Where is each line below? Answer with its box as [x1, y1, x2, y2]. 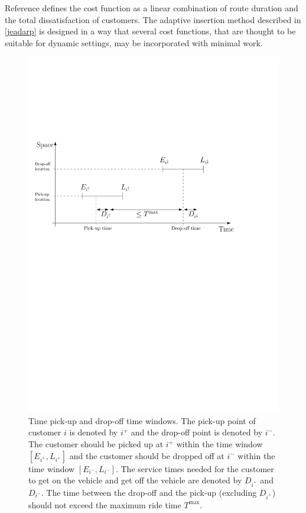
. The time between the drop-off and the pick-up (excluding [41, 486, 257, 499]
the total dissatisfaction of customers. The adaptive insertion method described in [5, 13, 301, 25]
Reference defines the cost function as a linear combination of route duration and [5, 2, 298, 14]
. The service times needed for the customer [115, 462, 274, 474]
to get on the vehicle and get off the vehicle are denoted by [28, 474, 242, 486]
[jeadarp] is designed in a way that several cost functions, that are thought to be [5, 25, 296, 37]
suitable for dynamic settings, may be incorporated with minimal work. [5, 36, 263, 49]
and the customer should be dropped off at [69, 449, 224, 461]
